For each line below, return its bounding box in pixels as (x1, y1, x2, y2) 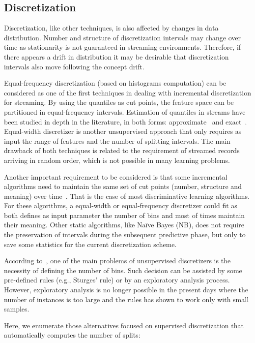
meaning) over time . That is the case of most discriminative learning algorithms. (4, 190, 250, 201)
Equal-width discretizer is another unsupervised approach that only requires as (4, 126, 242, 136)
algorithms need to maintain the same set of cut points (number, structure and (4, 181, 242, 191)
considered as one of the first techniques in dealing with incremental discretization (4, 87, 251, 97)
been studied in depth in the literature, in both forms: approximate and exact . (4, 116, 247, 126)
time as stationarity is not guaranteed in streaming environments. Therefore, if (4, 42, 241, 52)
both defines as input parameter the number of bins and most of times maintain (4, 210, 245, 220)
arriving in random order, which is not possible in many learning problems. (4, 155, 230, 165)
